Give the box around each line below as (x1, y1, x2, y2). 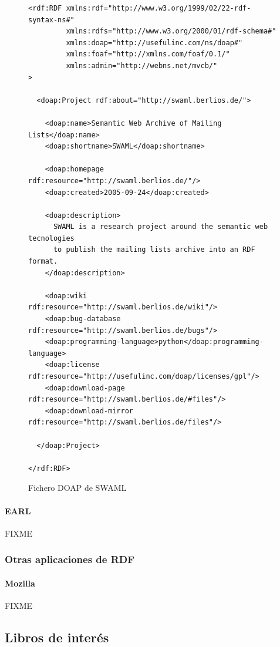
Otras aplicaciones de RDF (5, 552, 135, 567)
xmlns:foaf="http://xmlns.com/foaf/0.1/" (66, 50, 230, 59)
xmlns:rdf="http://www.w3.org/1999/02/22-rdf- (66, 4, 251, 12)
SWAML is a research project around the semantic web (53, 223, 268, 231)
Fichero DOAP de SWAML (28, 481, 127, 494)
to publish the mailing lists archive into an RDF (53, 245, 255, 254)
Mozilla (5, 577, 35, 589)
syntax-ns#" (28, 15, 75, 24)
